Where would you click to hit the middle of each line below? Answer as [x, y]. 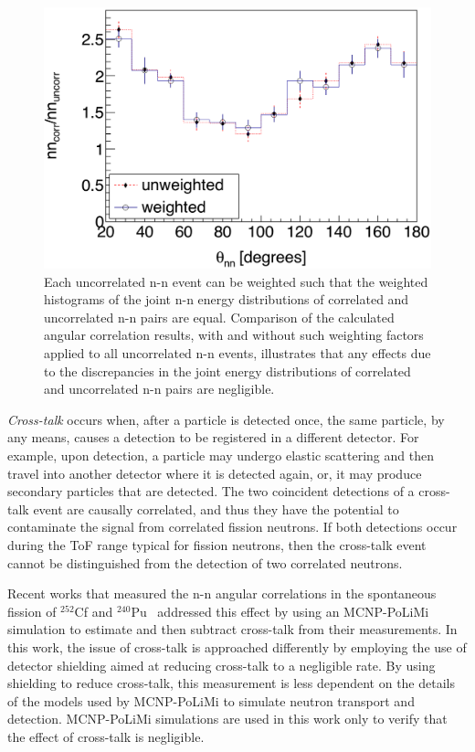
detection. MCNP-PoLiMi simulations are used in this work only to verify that [227, 719]
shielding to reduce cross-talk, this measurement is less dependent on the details [231, 683]
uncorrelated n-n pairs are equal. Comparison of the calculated [219, 317]
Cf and [94, 611]
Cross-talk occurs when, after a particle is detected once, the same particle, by [226, 419]
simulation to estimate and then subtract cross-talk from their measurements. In [232, 629]
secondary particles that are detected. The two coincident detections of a [211, 491]
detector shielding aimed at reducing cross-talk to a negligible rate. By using [222, 665]
